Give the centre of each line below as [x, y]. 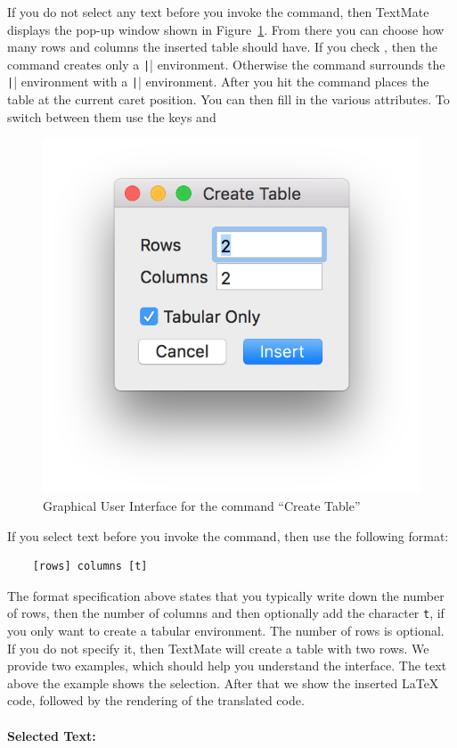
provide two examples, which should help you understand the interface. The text [227, 666]
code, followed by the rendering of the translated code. [156, 700]
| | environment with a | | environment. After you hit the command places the [218, 82]
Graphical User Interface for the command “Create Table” [202, 506]
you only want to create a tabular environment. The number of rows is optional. [226, 631]
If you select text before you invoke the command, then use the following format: [228, 535]
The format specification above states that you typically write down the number [226, 595]
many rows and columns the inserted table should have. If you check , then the [222, 47]
